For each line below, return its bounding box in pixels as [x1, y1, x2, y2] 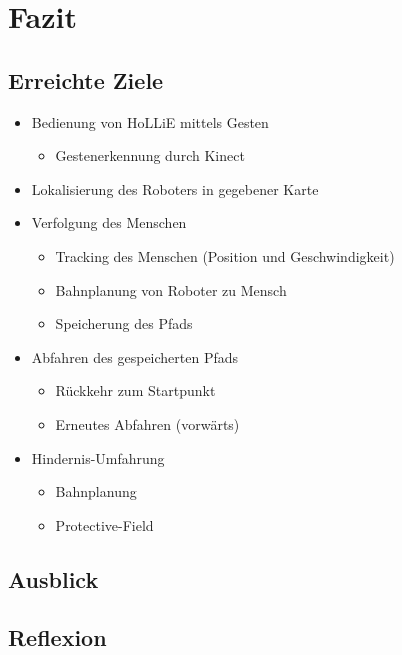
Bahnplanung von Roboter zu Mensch [55, 279, 287, 300]
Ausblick [8, 563, 99, 594]
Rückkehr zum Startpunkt [55, 380, 216, 401]
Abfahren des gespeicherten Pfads [31, 346, 239, 367]
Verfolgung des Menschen [31, 212, 187, 233]
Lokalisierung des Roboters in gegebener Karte [31, 178, 319, 199]
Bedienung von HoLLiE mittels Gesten [31, 111, 269, 132]
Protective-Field [55, 514, 154, 535]
